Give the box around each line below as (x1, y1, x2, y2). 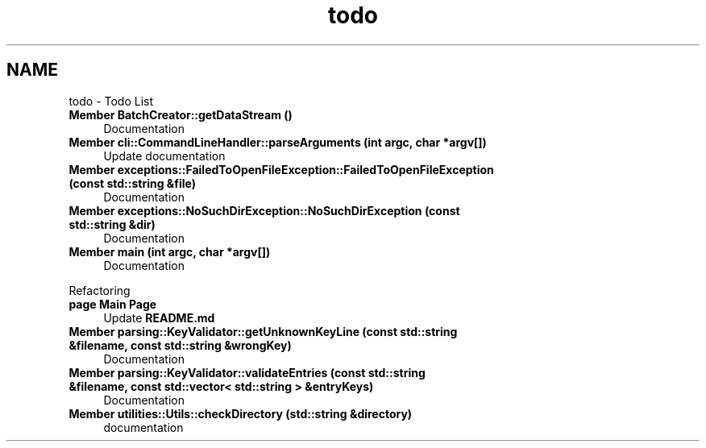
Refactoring (69, 283, 131, 297)
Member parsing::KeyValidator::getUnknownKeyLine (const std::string (69, 324, 458, 338)
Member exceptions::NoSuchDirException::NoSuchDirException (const (69, 203, 460, 218)
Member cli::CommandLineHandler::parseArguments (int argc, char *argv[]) (69, 135, 487, 149)
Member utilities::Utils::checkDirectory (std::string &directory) (69, 406, 413, 421)
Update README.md (103, 310, 215, 325)
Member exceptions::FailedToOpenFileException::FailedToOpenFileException (69, 162, 494, 176)
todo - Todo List (69, 93, 154, 108)
